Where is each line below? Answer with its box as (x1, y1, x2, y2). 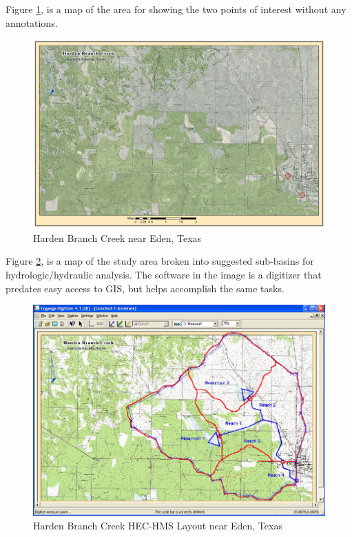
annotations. (6, 15, 58, 30)
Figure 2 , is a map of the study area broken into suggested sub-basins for (6, 254, 314, 268)
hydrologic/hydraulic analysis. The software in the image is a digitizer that (6, 267, 322, 282)
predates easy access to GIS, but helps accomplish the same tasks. (6, 281, 284, 295)
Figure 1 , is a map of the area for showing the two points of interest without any (6, 2, 346, 16)
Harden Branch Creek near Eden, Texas (33, 230, 202, 245)
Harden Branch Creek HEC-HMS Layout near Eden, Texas (33, 518, 282, 532)
